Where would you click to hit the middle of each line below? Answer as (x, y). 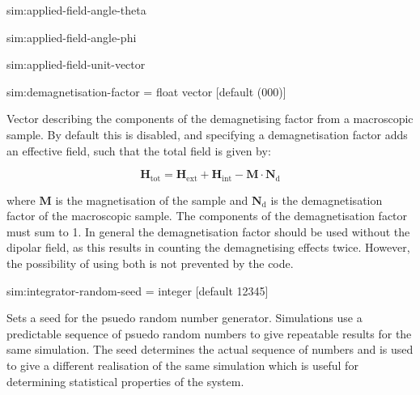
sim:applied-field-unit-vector (76, 64)
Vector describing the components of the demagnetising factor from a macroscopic (210, 119)
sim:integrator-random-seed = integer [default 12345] (138, 290)
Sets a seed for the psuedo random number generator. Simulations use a (185, 318)
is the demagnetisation (327, 200)
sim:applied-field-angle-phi (72, 37)
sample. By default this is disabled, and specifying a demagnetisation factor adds (207, 134)
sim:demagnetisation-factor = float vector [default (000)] (146, 91)
